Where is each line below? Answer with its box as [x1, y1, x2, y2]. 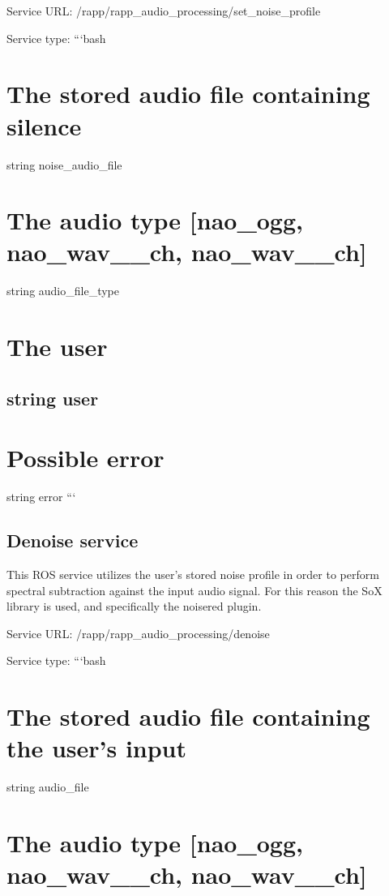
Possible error [6, 441, 165, 474]
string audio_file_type [6, 282, 119, 299]
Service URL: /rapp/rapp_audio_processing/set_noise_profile [6, 2, 321, 19]
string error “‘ [6, 488, 76, 505]
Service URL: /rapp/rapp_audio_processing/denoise [6, 624, 270, 641]
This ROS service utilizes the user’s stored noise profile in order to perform [6, 566, 379, 583]
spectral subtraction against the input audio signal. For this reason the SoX [6, 581, 383, 598]
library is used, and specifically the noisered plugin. [6, 598, 262, 615]
